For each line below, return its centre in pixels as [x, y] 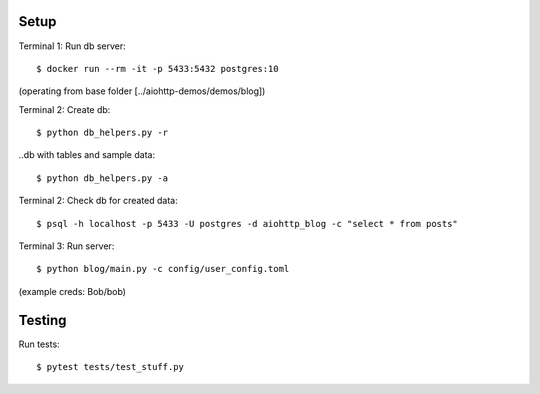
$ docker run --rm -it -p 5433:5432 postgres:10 [157, 68]
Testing [42, 320]
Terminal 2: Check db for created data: [98, 201]
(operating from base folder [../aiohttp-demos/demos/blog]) [142, 91]
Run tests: [39, 344]
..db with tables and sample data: [86, 155]
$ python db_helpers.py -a [102, 178]
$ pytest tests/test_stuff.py [110, 367]
